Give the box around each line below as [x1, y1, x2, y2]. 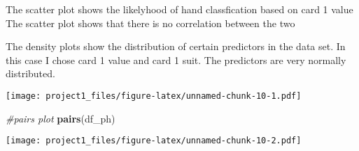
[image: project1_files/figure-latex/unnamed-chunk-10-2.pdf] [6, 136, 302, 146]
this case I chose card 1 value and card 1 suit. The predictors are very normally [6, 52, 346, 67]
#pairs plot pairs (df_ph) [6, 111, 115, 125]
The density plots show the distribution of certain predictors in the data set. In [6, 39, 346, 54]
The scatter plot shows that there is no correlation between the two [6, 15, 295, 30]
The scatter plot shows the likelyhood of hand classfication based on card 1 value [6, 2, 353, 16]
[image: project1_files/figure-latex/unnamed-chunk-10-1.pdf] [6, 90, 302, 101]
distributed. [6, 66, 55, 81]
